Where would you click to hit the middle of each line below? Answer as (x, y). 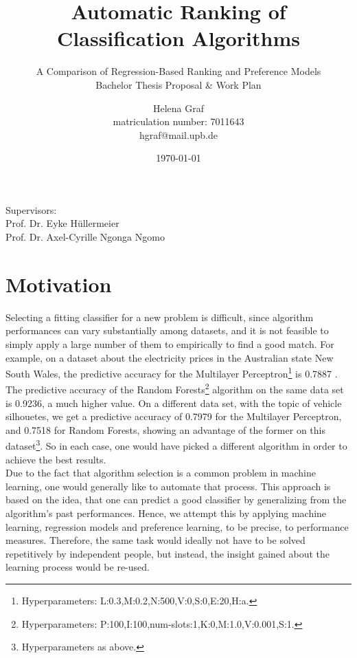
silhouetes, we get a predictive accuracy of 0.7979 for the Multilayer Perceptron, (174, 416)
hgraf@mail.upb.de (178, 134)
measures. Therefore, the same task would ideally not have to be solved (156, 540)
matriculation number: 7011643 (178, 121)
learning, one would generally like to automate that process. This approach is (168, 486)
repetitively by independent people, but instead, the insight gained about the (168, 553)
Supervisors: (31, 209)
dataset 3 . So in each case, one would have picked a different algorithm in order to (176, 445)
